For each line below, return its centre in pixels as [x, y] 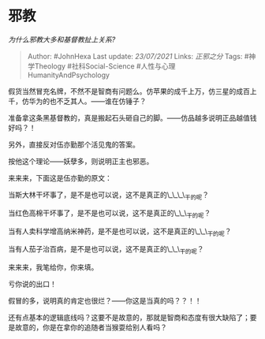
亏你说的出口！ [32, 284]
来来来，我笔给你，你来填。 [53, 267]
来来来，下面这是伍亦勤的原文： [60, 177]
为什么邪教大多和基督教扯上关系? [62, 39]
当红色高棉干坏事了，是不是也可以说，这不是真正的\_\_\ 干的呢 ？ [110, 214]
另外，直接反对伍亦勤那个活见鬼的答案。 [74, 144]
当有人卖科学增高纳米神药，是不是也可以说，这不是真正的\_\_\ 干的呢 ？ [120, 232]
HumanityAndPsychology [69, 75]
